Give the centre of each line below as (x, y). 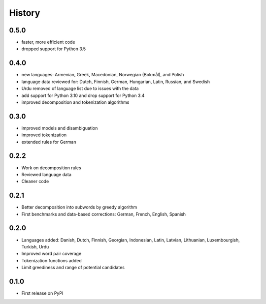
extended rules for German (49, 142)
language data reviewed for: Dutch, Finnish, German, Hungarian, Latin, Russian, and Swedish (116, 82)
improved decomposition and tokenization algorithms (75, 102)
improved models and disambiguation (60, 128)
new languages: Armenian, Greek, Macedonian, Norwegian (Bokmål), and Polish (103, 75)
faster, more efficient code (48, 42)
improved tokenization (44, 135)
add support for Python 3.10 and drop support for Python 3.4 (83, 95)
